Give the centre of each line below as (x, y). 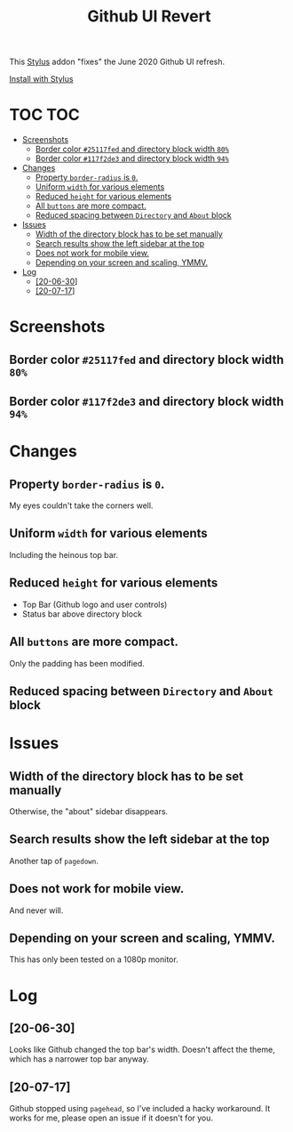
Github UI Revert (149, 16)
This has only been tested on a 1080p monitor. (94, 959)
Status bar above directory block (82, 614)
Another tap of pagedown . (54, 861)
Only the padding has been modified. (77, 663)
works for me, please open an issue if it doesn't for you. (111, 1118)
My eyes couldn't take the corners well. (81, 505)
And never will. (36, 910)
